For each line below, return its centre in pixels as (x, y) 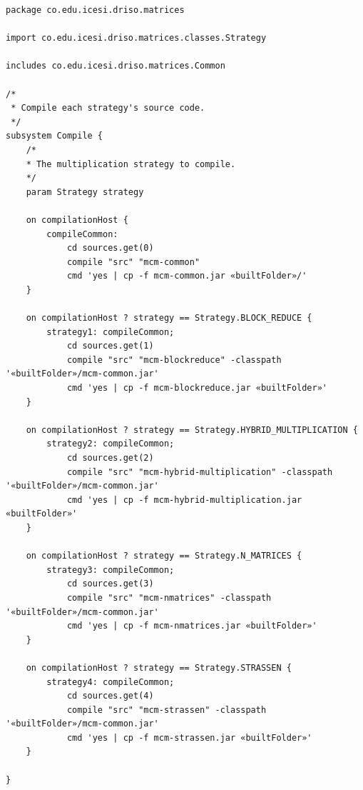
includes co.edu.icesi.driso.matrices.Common (116, 66)
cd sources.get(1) (110, 346)
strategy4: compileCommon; (111, 682)
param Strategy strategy (85, 192)
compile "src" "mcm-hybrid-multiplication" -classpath (200, 472)
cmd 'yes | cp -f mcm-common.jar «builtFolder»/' (187, 276)
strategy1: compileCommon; (111, 332)
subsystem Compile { (55, 136)
